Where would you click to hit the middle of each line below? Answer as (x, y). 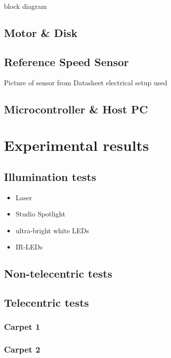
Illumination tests (50, 176)
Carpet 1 (22, 327)
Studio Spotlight (41, 214)
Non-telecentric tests (58, 273)
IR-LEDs (29, 247)
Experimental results (77, 145)
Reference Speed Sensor (66, 61)
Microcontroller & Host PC (76, 109)
